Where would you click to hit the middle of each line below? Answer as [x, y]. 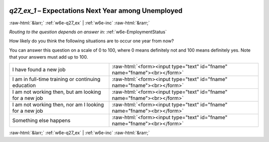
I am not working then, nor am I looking [58, 105]
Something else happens [41, 121]
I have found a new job [39, 70]
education [24, 85]
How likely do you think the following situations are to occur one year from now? [92, 41]
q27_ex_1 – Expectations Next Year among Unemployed [96, 11]
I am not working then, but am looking [57, 92]
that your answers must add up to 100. [49, 57]
